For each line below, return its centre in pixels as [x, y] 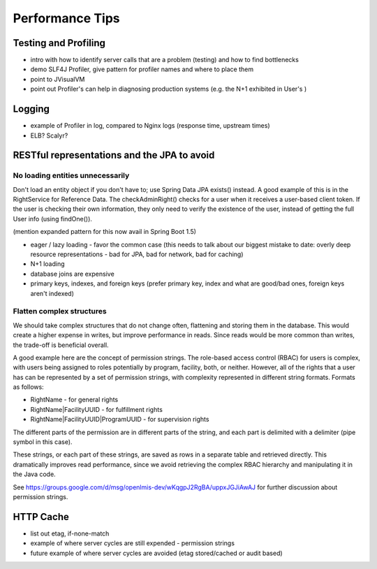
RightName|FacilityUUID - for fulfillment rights [97, 409]
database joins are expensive [72, 274]
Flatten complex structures [60, 311]
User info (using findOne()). [52, 219]
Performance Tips [66, 18]
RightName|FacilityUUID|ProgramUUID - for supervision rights [120, 420]
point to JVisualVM [58, 79]
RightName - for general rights [74, 400]
